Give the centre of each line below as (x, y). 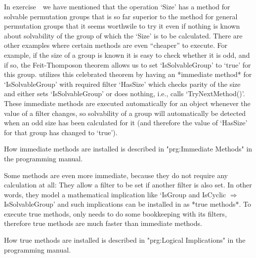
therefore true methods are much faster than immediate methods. (103, 223)
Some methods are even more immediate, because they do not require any (116, 175)
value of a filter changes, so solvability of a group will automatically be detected (125, 113)
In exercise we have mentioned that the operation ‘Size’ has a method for (117, 6)
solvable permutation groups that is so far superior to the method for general (121, 16)
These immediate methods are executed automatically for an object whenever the (127, 103)
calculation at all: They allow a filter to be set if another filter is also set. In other (128, 185)
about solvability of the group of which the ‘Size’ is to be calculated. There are (123, 35)
